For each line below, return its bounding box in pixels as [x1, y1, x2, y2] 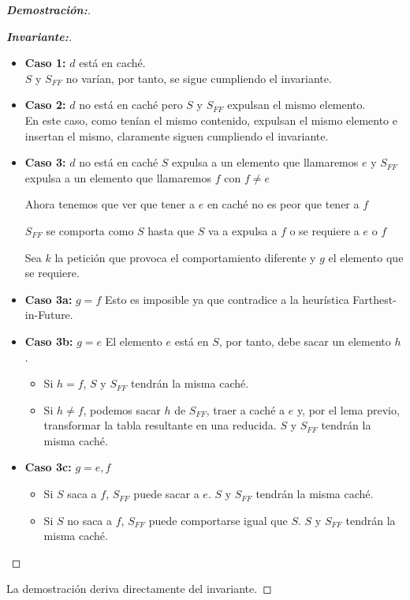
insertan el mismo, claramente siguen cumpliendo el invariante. [24, 127, 329, 144]
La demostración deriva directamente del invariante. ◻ [6, 580, 272, 597]
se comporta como [46, 222, 134, 238]
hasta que [147, 222, 195, 238]
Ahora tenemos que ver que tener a [24, 196, 196, 212]
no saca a [67, 512, 113, 528]
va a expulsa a [208, 222, 278, 238]
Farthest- [352, 291, 397, 307]
